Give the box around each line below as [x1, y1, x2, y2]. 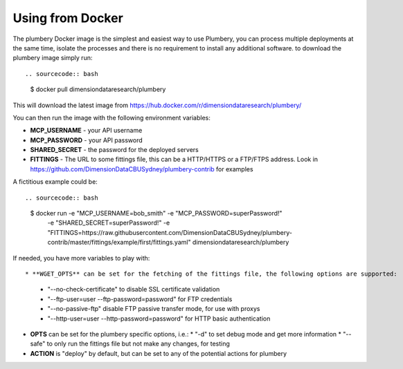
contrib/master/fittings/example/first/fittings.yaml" [47, 238, 191, 247]
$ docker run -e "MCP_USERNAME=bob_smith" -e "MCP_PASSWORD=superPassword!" [30, 209, 283, 218]
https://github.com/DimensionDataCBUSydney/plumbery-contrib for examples [30, 164, 253, 173]
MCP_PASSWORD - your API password [30, 135, 143, 144]
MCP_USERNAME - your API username [30, 126, 143, 135]
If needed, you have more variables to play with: [12, 254, 150, 262]
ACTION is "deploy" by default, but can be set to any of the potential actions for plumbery [30, 349, 287, 357]
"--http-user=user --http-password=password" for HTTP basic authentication [47, 314, 271, 323]
